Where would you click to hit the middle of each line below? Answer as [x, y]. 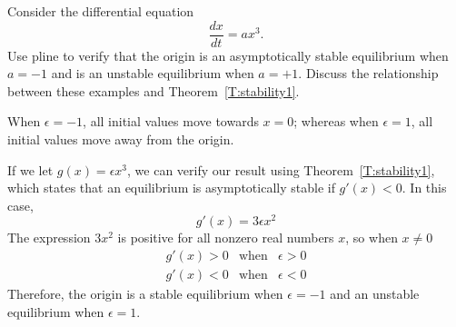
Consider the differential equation [101, 11]
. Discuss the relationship [368, 73]
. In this [424, 188]
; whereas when [336, 121]
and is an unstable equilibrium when [153, 73]
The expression [49, 238]
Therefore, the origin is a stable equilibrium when [145, 294]
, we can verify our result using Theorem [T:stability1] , [281, 169]
